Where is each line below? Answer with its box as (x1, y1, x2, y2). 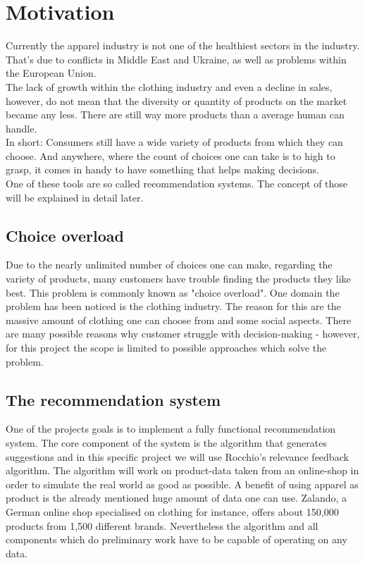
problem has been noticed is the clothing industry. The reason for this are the (6, 299, 341, 314)
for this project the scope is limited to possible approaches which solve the (6, 340, 327, 355)
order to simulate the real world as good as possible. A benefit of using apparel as (6, 476, 359, 491)
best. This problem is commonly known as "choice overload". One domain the (6, 285, 340, 299)
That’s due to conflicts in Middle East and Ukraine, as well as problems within (6, 51, 347, 66)
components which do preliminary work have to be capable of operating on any (6, 532, 347, 547)
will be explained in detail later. (6, 190, 144, 204)
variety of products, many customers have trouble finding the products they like (6, 271, 351, 286)
